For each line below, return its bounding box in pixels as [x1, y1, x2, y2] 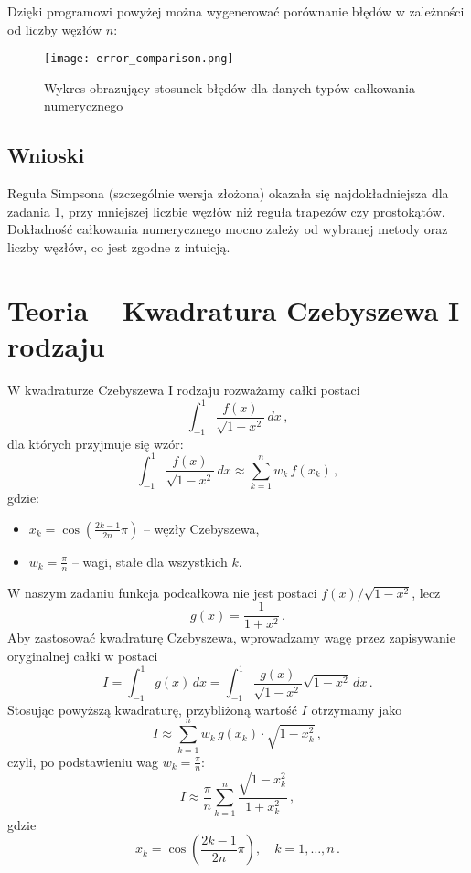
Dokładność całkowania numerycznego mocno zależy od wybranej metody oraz [7, 219, 448, 239]
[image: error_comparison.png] [44, 52, 234, 66]
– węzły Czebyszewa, [143, 518, 260, 538]
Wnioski [7, 141, 85, 169]
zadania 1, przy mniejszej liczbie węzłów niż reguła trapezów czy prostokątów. [7, 201, 445, 220]
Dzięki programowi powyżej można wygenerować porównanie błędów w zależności [7, 2, 465, 20]
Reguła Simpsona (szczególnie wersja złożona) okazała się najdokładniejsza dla [7, 184, 449, 203]
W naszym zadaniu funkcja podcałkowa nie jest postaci [7, 582, 317, 602]
